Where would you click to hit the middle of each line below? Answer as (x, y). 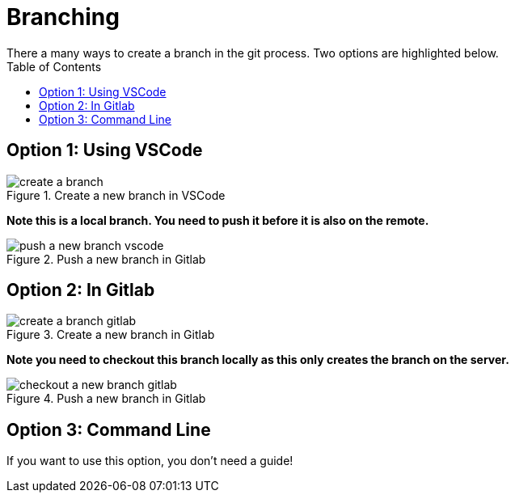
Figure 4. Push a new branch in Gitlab (106, 399)
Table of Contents (54, 66)
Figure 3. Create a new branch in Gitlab (111, 335)
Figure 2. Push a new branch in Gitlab (106, 259)
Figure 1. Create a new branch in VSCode (116, 195)
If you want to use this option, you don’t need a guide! (150, 461)
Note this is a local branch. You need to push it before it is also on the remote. (218, 220)
